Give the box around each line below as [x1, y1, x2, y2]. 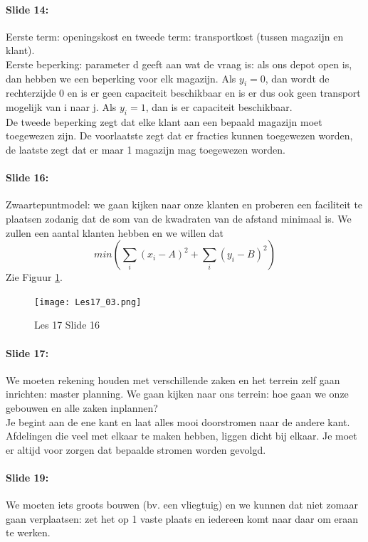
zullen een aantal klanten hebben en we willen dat [6, 225, 224, 240]
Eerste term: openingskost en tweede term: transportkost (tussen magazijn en [6, 28, 344, 43]
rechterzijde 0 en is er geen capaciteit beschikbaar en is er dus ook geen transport [6, 85, 361, 100]
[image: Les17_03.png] [34, 297, 142, 307]
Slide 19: [6, 469, 49, 484]
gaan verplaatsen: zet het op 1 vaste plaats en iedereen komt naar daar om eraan [6, 511, 359, 526]
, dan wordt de [265, 70, 330, 85]
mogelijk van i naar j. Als [6, 99, 117, 114]
